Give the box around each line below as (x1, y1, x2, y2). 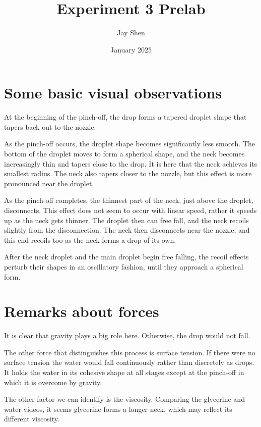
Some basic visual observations (4, 82, 222, 103)
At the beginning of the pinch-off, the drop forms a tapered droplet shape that (4, 112, 247, 122)
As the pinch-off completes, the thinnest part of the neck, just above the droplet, (4, 195, 253, 205)
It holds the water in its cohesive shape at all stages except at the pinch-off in (4, 367, 244, 378)
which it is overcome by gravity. (4, 377, 102, 387)
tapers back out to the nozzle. (4, 121, 96, 132)
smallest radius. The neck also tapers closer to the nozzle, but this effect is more (4, 168, 252, 179)
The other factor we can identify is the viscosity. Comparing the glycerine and (4, 394, 245, 404)
